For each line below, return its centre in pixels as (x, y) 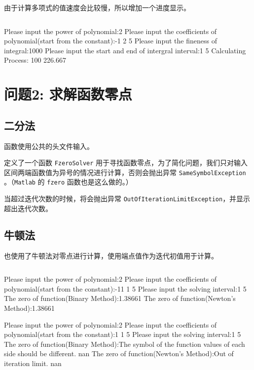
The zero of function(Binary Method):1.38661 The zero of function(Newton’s (120, 298)
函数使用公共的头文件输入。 (49, 146)
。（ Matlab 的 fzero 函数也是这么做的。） (68, 182)
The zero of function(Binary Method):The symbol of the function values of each (125, 344)
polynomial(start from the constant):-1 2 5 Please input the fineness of (110, 41)
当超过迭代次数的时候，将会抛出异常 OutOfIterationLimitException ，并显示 (127, 199)
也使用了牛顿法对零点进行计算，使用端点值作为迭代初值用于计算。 (111, 255)
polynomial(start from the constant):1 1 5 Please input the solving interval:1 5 (123, 334)
